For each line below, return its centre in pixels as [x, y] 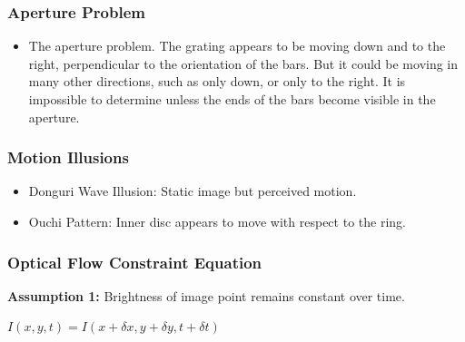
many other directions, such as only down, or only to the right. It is [217, 81]
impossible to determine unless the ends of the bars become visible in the [232, 99]
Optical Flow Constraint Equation [135, 262]
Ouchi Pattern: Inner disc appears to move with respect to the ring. [217, 221]
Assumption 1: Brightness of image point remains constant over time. [206, 295]
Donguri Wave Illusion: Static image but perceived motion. [193, 191]
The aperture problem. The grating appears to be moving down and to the [237, 46]
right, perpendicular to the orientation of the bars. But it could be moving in [243, 63]
